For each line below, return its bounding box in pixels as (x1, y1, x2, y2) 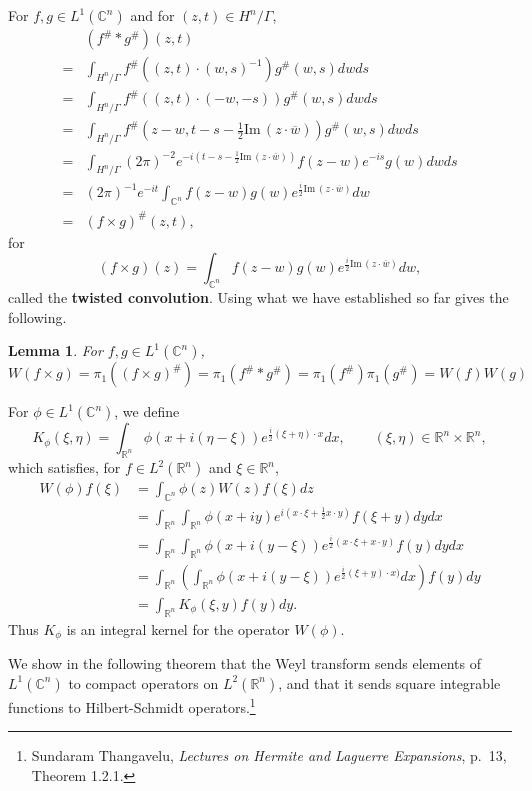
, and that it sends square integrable (278, 672, 501, 693)
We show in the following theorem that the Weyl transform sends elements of (8, 653, 481, 674)
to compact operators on (68, 672, 219, 693)
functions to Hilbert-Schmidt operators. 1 (8, 693, 256, 717)
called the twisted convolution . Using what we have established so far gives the (8, 287, 509, 308)
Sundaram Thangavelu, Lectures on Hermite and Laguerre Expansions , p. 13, (31, 745, 507, 766)
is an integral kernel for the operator (66, 618, 290, 639)
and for (130, 5, 175, 25)
